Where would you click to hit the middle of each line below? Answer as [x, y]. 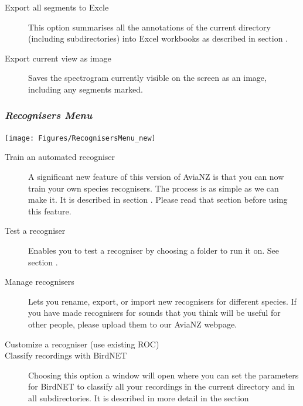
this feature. [50, 211]
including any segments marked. [86, 89]
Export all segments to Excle [57, 7]
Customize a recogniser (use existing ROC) [82, 344]
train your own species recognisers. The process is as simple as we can [154, 188]
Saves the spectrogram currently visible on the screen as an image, [147, 78]
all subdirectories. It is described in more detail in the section [139, 398]
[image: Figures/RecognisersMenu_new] [80, 138]
